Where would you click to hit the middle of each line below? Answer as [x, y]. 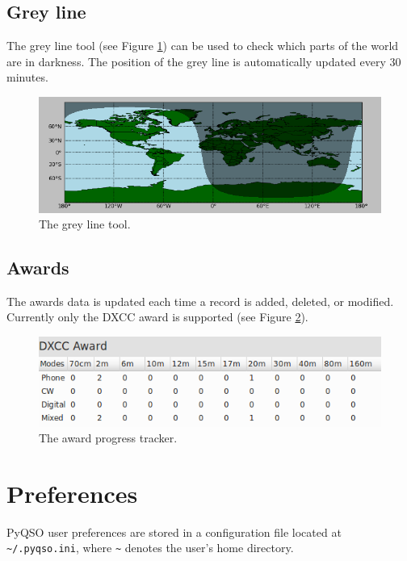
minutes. [27, 77]
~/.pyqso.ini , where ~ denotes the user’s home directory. [150, 548]
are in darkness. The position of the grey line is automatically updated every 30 [204, 61]
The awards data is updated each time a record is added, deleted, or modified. [200, 301]
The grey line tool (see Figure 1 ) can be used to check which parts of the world [203, 46]
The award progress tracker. [108, 438]
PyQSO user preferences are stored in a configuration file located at [174, 532]
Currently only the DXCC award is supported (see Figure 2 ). [157, 317]
